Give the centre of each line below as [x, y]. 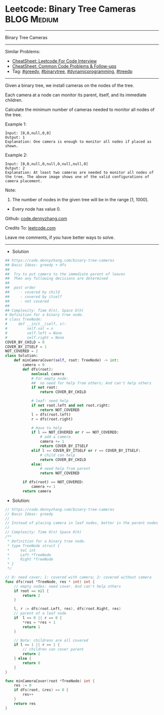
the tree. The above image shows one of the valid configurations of [77, 177]
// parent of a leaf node [40, 613]
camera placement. [24, 181]
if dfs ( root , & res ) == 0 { [41, 690]
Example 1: [16, 124]
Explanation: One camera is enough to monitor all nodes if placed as [78, 142]
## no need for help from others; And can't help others [91, 383]
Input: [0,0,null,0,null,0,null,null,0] [47, 164]
